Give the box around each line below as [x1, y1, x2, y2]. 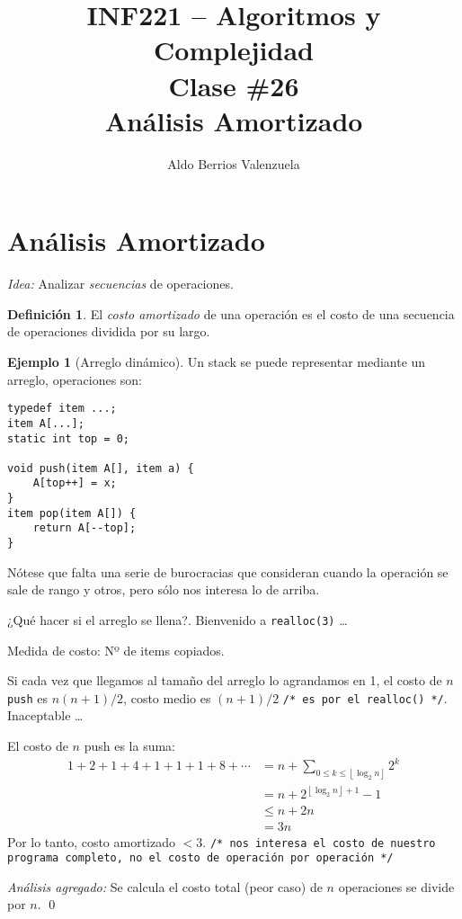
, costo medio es [123, 688, 211, 707]
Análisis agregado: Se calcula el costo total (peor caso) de [7, 877, 323, 896]
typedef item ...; [7, 402, 117, 415]
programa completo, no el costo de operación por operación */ [7, 852, 394, 865]
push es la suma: [84, 736, 175, 755]
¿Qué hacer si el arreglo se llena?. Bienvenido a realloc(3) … [7, 610, 348, 629]
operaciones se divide [338, 877, 455, 896]
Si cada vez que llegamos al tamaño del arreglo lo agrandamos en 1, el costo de [7, 671, 442, 690]
